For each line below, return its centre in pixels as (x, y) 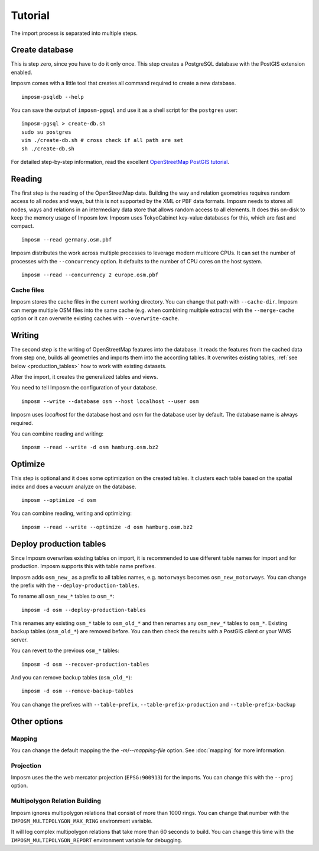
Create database (42, 50)
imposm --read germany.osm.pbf (67, 239)
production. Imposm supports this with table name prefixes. (84, 566)
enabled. (22, 72)
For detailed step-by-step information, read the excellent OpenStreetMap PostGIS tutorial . (120, 162)
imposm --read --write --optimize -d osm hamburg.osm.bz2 (107, 527)
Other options (37, 721)
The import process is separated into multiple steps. (74, 33)
